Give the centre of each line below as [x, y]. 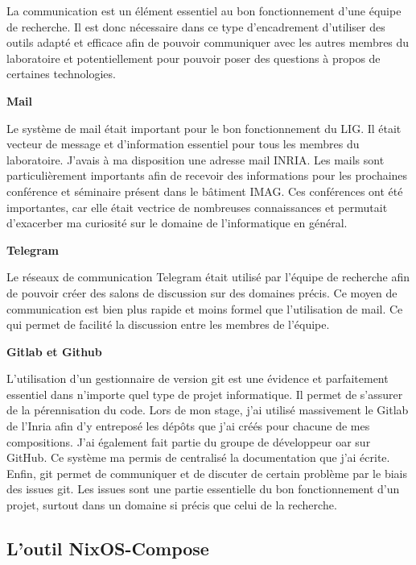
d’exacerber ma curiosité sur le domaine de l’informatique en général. [177, 223]
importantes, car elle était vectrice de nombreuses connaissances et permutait [197, 207]
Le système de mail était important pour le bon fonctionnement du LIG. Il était [204, 128]
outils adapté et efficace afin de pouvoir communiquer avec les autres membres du [208, 42]
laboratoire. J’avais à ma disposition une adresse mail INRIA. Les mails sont [196, 159]
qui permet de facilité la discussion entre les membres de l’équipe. [168, 324]
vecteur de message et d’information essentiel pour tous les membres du [183, 144]
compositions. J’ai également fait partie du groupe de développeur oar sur [189, 441]
